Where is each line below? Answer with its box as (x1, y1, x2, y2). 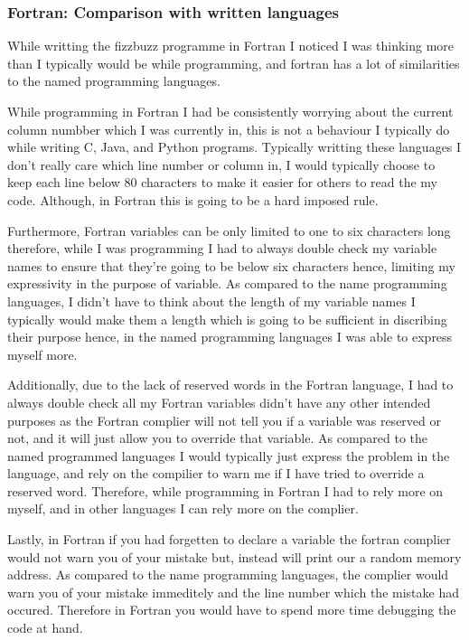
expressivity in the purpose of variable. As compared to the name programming (7, 274, 447, 293)
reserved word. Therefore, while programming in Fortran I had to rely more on (7, 481, 444, 500)
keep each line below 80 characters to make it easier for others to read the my (7, 173, 437, 192)
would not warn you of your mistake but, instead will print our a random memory (7, 547, 462, 566)
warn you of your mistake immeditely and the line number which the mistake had (7, 582, 459, 601)
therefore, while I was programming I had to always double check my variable (7, 239, 437, 258)
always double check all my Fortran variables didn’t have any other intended (7, 392, 431, 411)
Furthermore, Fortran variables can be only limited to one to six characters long (7, 221, 451, 240)
